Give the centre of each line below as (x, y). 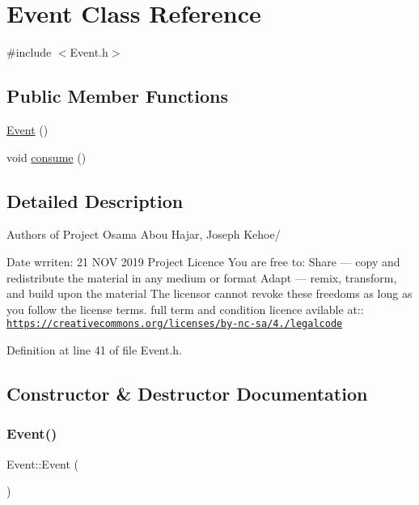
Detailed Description (95, 200)
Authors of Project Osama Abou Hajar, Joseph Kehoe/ (144, 234)
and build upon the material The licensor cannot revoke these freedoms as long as (209, 293)
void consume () (47, 157)
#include (29, 52)
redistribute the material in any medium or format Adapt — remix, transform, (202, 277)
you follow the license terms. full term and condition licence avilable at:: (185, 309)
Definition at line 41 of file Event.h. (95, 349)
